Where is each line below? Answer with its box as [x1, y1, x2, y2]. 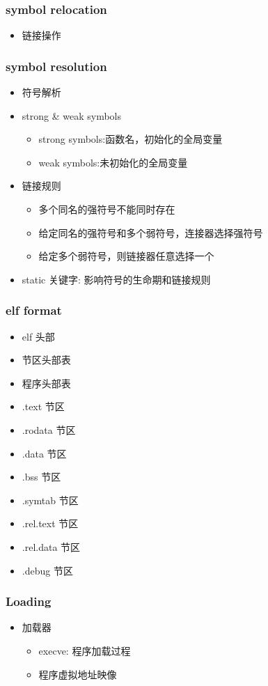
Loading [6, 593, 52, 610]
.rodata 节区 [22, 422, 76, 437]
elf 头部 [22, 329, 55, 343]
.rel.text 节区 [22, 516, 79, 531]
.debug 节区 [22, 563, 73, 577]
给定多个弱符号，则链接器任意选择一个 [38, 249, 214, 263]
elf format [6, 302, 62, 319]
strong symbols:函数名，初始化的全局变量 [38, 132, 223, 146]
